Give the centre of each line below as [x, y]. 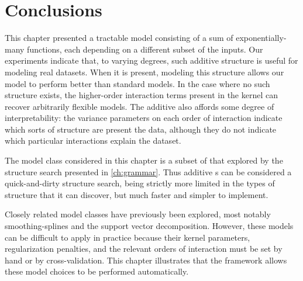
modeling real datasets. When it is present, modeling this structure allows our [144, 72]
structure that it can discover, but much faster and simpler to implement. [137, 194]
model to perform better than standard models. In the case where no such [137, 83]
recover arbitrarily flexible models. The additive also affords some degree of [140, 106]
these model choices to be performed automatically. [97, 271]
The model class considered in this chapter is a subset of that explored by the [144, 160]
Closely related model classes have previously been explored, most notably [138, 214]
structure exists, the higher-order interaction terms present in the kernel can [141, 95]
